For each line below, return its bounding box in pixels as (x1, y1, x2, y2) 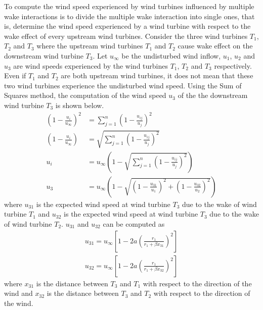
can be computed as (103, 218, 165, 229)
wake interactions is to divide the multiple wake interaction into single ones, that (4, 11, 255, 21)
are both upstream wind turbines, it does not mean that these (61, 70, 253, 81)
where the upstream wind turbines (36, 40, 143, 51)
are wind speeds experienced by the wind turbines (13, 60, 168, 71)
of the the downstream (178, 90, 248, 100)
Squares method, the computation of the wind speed (4, 90, 166, 100)
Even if (4, 70, 26, 81)
